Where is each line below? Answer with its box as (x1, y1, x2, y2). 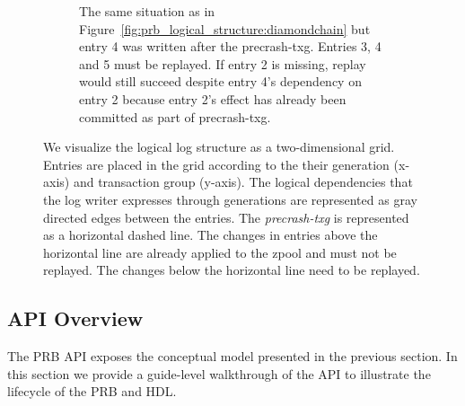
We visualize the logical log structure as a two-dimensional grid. (43, 137, 395, 156)
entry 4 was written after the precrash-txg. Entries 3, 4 (79, 37, 382, 56)
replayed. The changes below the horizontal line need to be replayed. (43, 260, 420, 279)
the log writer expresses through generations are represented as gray (43, 190, 417, 208)
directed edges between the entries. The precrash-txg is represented (43, 207, 409, 226)
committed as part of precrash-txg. (79, 107, 271, 126)
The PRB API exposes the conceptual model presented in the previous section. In (7, 347, 458, 366)
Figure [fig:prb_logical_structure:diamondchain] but (79, 19, 371, 38)
